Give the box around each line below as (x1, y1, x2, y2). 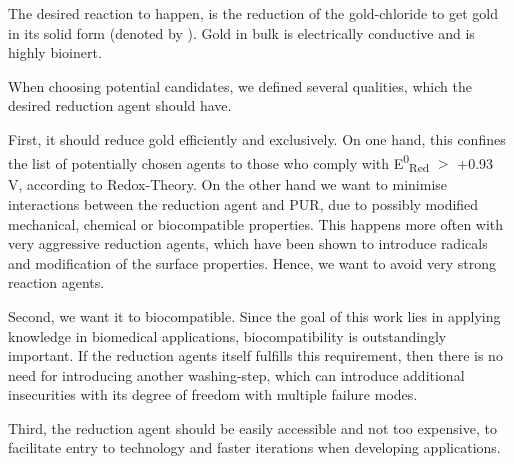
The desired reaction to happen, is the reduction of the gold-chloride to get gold (8, 3, 498, 23)
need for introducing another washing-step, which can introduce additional (8, 364, 465, 385)
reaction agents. (8, 272, 105, 293)
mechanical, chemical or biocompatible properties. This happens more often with (8, 213, 504, 234)
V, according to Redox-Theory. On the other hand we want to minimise (8, 174, 448, 195)
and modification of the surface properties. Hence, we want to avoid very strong (8, 252, 497, 273)
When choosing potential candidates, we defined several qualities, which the (8, 75, 472, 96)
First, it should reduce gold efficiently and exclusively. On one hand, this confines (8, 128, 506, 149)
